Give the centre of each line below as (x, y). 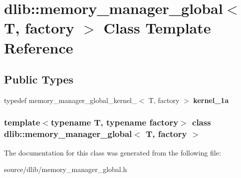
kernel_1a (211, 100)
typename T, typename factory (115, 122)
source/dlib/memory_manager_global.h (66, 169)
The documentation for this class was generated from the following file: (113, 152)
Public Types (39, 79)
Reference (39, 47)
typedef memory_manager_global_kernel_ (71, 100)
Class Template (157, 28)
